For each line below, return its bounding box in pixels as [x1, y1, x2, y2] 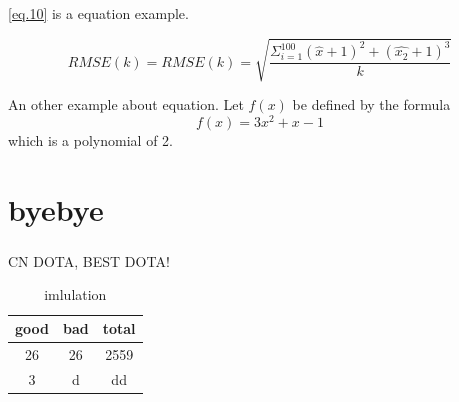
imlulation [44, 283, 107, 304]
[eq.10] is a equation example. [8, 3, 189, 23]
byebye [8, 188, 104, 229]
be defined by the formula [292, 94, 451, 115]
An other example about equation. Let [8, 94, 244, 115]
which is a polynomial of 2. [8, 129, 173, 150]
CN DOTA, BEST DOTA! [8, 250, 170, 271]
